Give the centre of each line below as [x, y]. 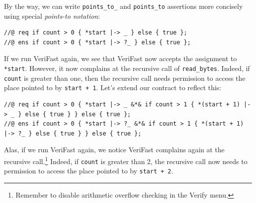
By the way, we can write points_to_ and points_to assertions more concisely [124, 6]
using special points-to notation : [52, 16]
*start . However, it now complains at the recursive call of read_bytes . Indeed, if [127, 68]
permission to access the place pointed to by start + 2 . [89, 171]
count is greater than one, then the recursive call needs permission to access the [125, 78]
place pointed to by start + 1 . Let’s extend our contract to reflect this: [113, 87]
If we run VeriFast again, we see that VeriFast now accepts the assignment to [121, 58]
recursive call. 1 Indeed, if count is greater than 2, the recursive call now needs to [126, 160]
